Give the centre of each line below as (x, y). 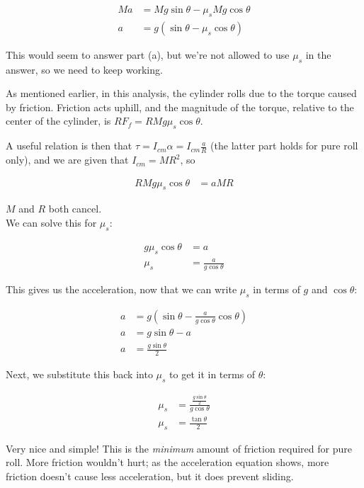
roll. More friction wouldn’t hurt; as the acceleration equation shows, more (167, 462)
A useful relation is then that (69, 146)
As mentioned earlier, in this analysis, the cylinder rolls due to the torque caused (181, 93)
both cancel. (75, 209)
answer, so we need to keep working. (84, 69)
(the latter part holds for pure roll (284, 146)
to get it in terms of (212, 374)
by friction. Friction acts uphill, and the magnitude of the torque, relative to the (180, 107)
